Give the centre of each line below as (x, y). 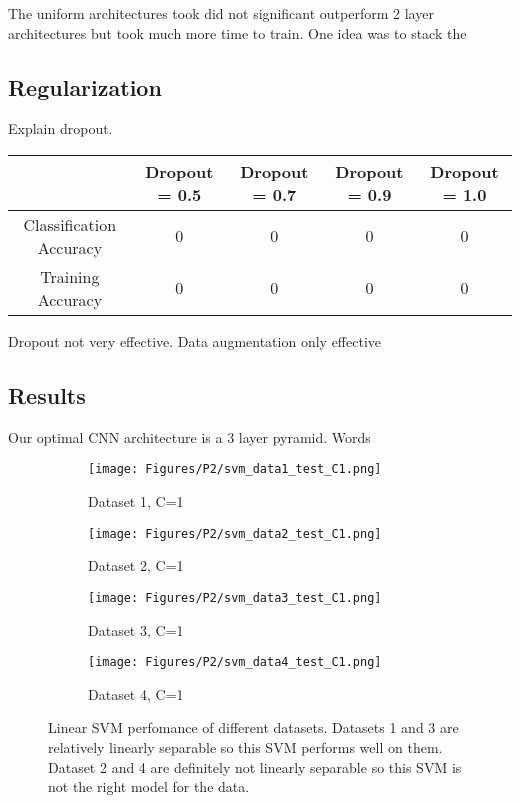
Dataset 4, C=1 (136, 693)
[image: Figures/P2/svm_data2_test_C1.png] (235, 533)
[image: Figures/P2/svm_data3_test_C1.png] (235, 597)
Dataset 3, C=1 (136, 629)
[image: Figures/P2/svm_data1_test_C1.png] (235, 469)
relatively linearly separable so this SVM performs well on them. (245, 746)
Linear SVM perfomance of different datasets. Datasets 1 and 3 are (253, 727)
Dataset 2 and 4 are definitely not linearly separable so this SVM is (255, 766)
